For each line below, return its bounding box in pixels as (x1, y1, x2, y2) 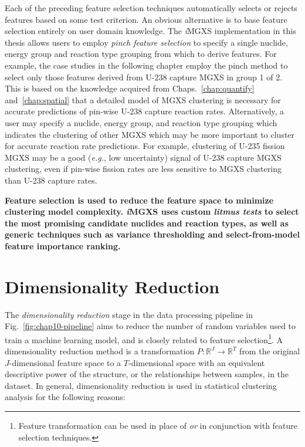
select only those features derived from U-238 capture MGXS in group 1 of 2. (5, 70, 283, 83)
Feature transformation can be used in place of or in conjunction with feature (18, 419, 298, 431)
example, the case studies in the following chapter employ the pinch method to (5, 59, 288, 71)
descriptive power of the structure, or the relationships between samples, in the (5, 368, 289, 380)
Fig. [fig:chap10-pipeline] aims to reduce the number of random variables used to (5, 320, 296, 332)
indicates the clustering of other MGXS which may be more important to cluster (5, 128, 295, 140)
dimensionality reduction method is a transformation (5, 345, 195, 357)
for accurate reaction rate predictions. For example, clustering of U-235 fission (5, 140, 285, 152)
